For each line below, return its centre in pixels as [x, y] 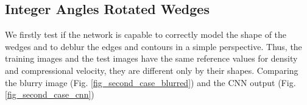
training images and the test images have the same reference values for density [151, 58]
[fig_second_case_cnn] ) [50, 94]
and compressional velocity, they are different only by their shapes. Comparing [152, 70]
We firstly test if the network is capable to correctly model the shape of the [146, 34]
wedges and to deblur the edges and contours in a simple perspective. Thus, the [153, 46]
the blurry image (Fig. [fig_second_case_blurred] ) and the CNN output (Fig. [150, 82]
